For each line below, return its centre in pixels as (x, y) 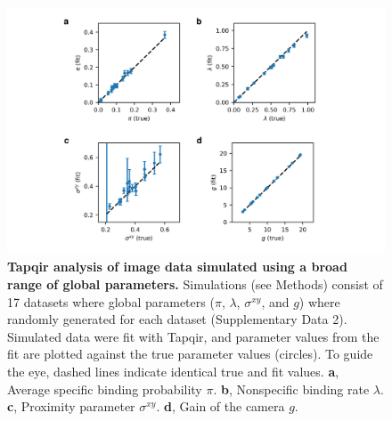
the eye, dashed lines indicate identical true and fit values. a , (173, 371)
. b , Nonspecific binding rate (291, 389)
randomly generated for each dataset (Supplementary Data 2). (177, 319)
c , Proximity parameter (71, 406)
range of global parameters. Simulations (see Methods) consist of (195, 284)
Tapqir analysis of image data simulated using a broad (177, 267)
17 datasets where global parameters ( (111, 301)
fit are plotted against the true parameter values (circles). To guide (190, 354)
